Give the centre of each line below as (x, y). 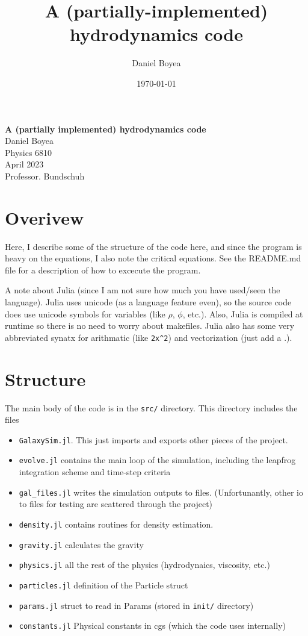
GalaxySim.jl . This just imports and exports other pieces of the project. (153, 439)
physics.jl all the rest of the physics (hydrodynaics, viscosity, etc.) (144, 565)
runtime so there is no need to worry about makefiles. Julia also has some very (150, 326)
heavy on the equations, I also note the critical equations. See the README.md (153, 258)
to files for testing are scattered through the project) (116, 504)
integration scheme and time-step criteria (95, 472)
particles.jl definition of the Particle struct (103, 585)
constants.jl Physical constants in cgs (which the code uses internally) (152, 625)
